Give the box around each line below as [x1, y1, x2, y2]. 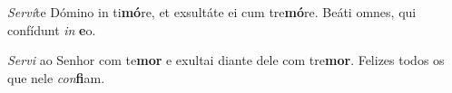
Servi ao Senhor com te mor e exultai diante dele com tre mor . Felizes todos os [7, 51, 445, 70]
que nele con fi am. [7, 68, 105, 87]
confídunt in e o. [7, 20, 96, 39]
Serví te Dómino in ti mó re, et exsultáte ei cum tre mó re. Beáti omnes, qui [7, 3, 417, 21]
